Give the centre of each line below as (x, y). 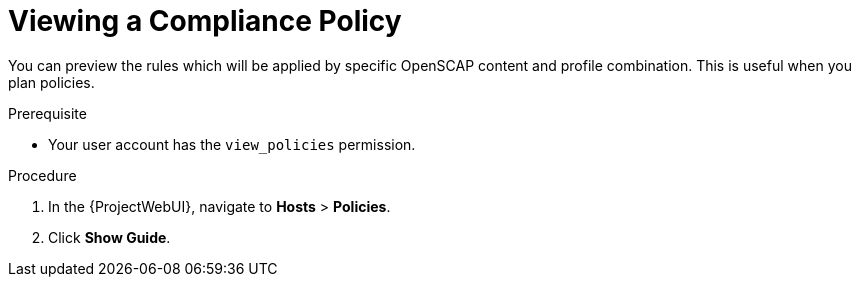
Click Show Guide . (109, 237)
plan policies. (51, 82)
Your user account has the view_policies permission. (232, 144)
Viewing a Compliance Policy (205, 21)
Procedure (42, 175)
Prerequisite (47, 113)
